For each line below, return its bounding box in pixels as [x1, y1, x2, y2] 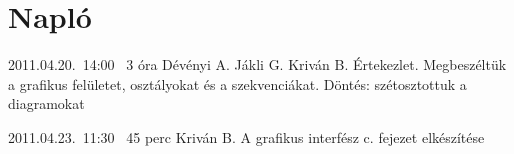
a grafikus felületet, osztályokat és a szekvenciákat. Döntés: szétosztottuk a [8, 73, 467, 94]
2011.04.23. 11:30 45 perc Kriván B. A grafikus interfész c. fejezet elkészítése [8, 126, 485, 147]
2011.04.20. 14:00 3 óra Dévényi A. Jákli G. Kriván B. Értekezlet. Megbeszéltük [8, 54, 507, 75]
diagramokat [8, 93, 85, 114]
